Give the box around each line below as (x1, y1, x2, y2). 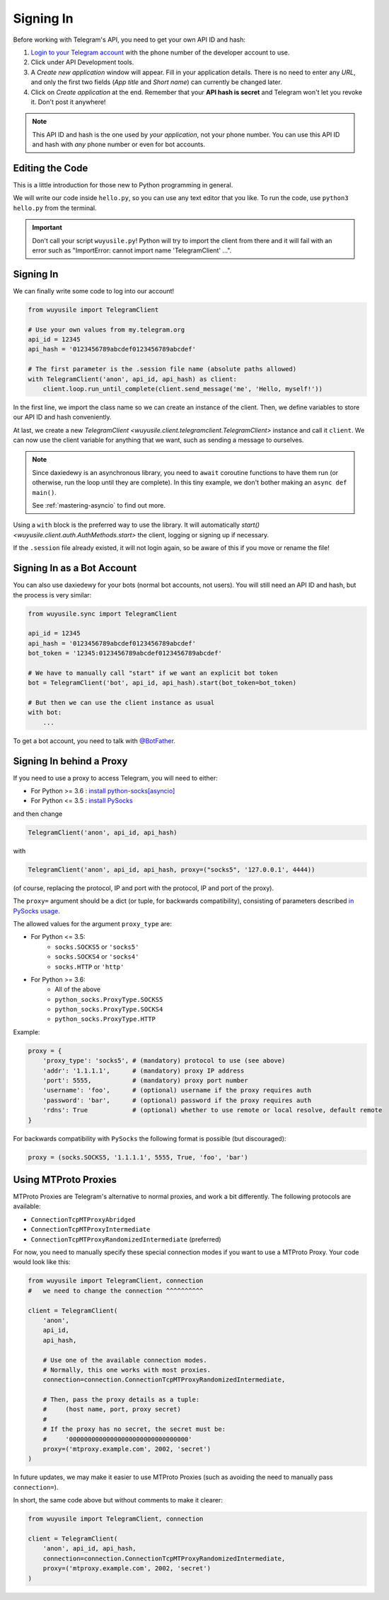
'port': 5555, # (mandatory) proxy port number (42, 1077, 248, 1085)
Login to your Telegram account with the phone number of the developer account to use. (30, 48, 290, 57)
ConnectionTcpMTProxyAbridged (30, 1215, 136, 1223)
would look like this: (13, 1258, 71, 1266)
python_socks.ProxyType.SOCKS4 (54, 1005, 163, 1014)
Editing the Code (13, 162, 88, 174)
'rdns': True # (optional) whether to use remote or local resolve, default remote (42, 1106, 383, 1114)
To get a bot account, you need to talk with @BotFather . (13, 736, 176, 745)
